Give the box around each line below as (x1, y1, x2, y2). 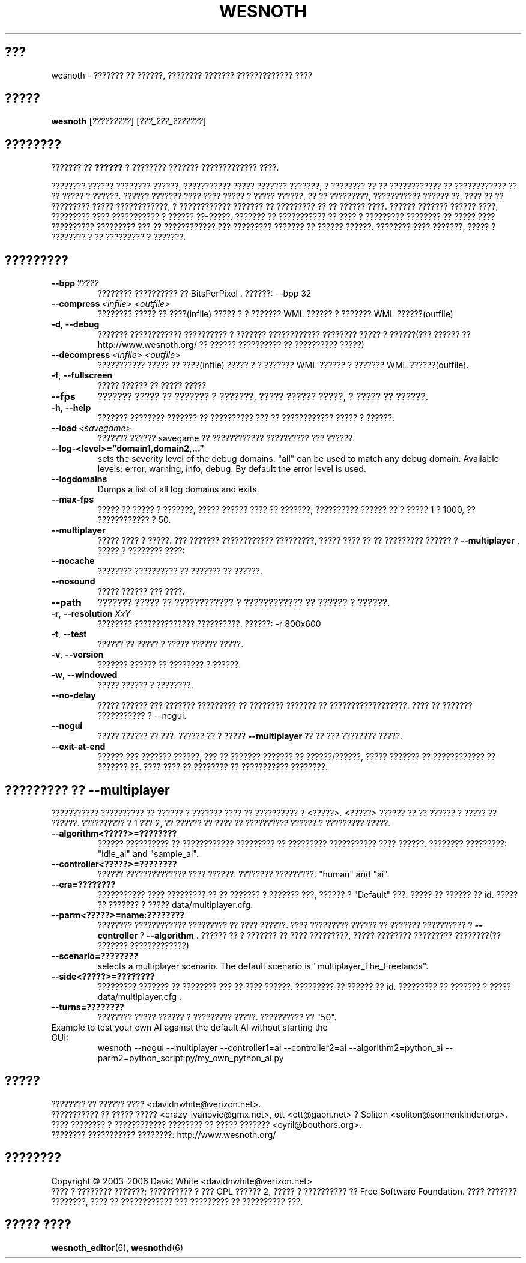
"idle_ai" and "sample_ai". (97, 848, 199, 859)
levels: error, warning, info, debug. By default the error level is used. (97, 464, 366, 474)
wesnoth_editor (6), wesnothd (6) (51, 1242, 184, 1253)
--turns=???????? (51, 1001, 124, 1012)
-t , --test (51, 629, 87, 640)
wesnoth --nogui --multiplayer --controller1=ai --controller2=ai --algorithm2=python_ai (97, 1042, 443, 1053)
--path (51, 596, 82, 609)
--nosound (51, 576, 95, 587)
